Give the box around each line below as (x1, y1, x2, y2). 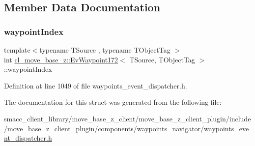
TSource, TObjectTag (129, 54, 195, 64)
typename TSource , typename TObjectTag (39, 45, 170, 55)
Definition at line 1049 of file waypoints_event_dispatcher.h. (4, 80, 187, 90)
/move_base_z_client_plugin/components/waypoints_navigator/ (4, 123, 204, 133)
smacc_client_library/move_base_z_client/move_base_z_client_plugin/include (4, 113, 251, 123)
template (4, 45, 30, 55)
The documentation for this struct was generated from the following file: (4, 97, 222, 107)
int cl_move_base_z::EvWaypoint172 (4, 54, 118, 64)
